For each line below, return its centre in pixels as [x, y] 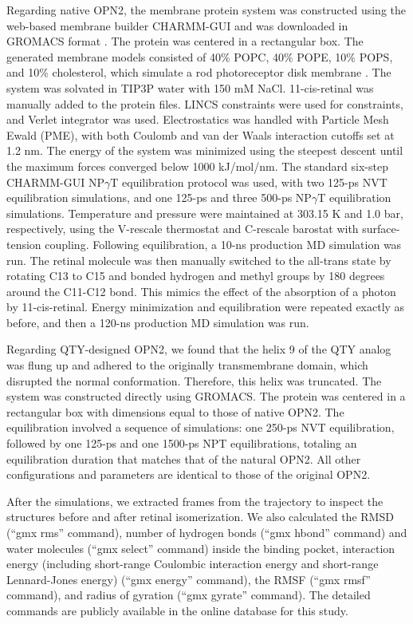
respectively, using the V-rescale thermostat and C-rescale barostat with [183, 229]
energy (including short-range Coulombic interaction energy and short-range [193, 564]
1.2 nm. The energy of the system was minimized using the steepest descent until [205, 150]
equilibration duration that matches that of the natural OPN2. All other [184, 458]
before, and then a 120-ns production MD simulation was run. [158, 322]
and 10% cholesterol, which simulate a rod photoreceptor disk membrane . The [199, 72]
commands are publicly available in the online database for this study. [177, 610]
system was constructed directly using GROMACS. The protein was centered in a [206, 396]
